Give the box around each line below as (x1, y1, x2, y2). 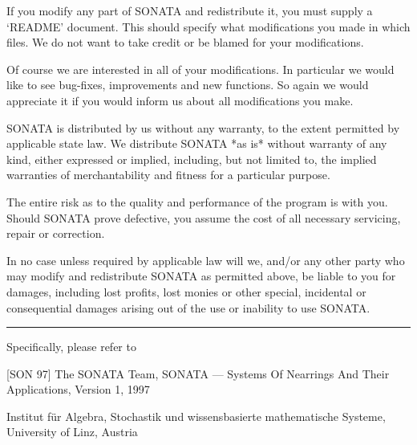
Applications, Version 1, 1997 (6, 381, 150, 398)
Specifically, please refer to (6, 338, 136, 355)
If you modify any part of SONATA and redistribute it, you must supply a (6, 2, 373, 18)
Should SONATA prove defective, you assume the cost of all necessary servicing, (6, 209, 401, 226)
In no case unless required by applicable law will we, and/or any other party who (6, 251, 405, 268)
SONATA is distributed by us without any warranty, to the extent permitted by (6, 119, 400, 136)
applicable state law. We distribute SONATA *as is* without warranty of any (6, 135, 387, 152)
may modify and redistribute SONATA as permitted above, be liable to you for (6, 267, 396, 284)
